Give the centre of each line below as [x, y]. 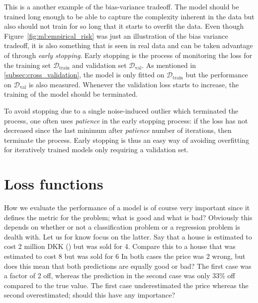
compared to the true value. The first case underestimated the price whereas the [126, 285]
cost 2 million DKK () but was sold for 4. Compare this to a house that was [120, 246]
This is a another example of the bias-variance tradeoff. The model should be [122, 6]
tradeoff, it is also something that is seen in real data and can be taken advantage [129, 45]
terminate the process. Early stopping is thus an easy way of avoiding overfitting [127, 140]
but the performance [217, 75]
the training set [28, 65]
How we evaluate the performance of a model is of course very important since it [127, 208]
